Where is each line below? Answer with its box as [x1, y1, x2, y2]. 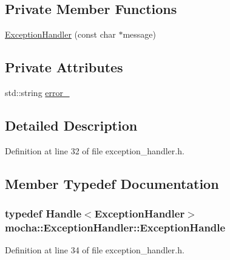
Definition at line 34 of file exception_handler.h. [5, 244, 184, 256]
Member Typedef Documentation [5, 174, 219, 193]
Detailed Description [5, 115, 138, 134]
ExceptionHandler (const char [5, 28, 116, 41]
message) [123, 28, 157, 41]
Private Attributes [5, 58, 123, 77]
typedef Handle [5, 206, 82, 221]
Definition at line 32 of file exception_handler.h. [5, 144, 184, 157]
